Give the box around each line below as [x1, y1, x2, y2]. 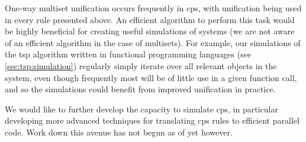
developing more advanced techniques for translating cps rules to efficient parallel [5, 114, 299, 127]
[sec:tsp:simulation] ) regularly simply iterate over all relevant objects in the [5, 59, 277, 72]
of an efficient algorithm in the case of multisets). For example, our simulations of [5, 36, 301, 49]
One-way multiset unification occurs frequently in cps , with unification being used [5, 2, 302, 14]
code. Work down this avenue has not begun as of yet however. [5, 125, 233, 138]
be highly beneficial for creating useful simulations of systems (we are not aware [5, 25, 295, 37]
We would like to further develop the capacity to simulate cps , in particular [5, 102, 278, 115]
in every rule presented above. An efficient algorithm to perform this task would [5, 13, 295, 25]
